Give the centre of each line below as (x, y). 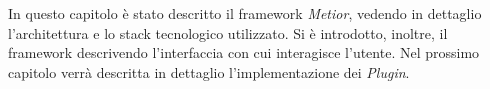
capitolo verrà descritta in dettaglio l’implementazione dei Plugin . (209, 71)
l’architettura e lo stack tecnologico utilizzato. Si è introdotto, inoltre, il (228, 32)
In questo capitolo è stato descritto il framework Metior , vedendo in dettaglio (245, 13)
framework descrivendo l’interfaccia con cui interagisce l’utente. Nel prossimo (244, 52)
